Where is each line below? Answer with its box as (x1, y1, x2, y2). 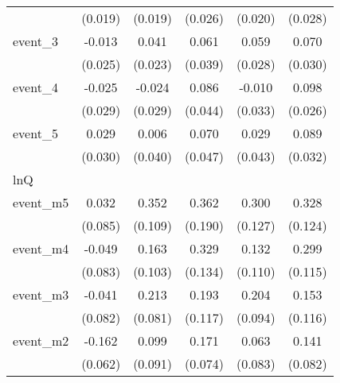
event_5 (13, 124, 58, 142)
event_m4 (13, 239, 69, 257)
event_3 (13, 32, 58, 50)
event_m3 (13, 285, 69, 304)
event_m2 (13, 331, 69, 350)
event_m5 (13, 193, 69, 211)
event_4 (13, 78, 58, 96)
